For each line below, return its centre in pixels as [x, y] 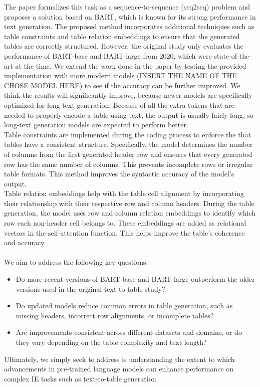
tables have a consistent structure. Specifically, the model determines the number [128, 144]
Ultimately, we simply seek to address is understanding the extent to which [119, 359]
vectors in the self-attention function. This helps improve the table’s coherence [124, 232]
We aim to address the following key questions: [76, 262]
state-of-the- [233, 55]
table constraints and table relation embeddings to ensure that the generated [122, 36]
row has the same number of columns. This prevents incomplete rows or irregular [128, 164]
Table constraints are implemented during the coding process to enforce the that [127, 134]
